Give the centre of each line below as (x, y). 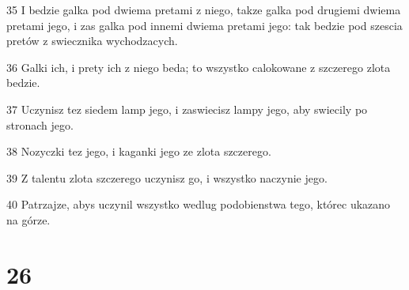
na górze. (28, 219)
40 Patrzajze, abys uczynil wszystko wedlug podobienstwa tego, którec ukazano (199, 204)
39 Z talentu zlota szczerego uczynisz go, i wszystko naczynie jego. (167, 177)
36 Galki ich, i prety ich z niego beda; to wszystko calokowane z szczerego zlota (199, 67)
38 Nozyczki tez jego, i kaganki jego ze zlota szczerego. (139, 151)
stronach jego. (40, 124)
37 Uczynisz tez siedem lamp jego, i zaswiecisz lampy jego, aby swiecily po (187, 109)
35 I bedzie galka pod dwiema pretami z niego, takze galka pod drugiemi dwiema (204, 9)
